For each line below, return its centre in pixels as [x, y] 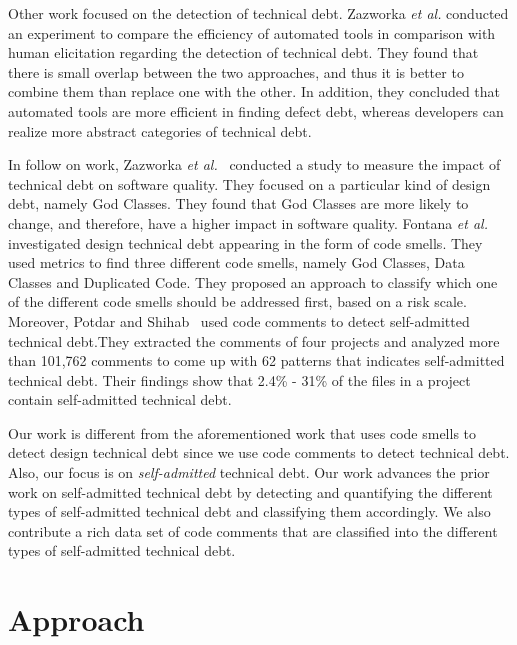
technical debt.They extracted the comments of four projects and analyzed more [254, 340]
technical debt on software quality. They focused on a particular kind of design [249, 183]
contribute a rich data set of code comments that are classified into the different [253, 530]
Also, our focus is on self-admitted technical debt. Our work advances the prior [249, 472]
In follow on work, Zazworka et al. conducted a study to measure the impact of [254, 164]
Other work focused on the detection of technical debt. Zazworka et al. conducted [258, 13]
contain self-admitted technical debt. [120, 399]
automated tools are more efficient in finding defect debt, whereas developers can [256, 110]
